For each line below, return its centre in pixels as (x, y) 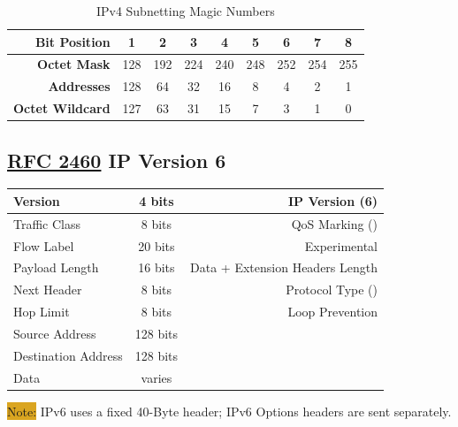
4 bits (156, 200)
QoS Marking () (335, 223)
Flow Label (44, 245)
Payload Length (56, 267)
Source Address (55, 333)
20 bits (156, 245)
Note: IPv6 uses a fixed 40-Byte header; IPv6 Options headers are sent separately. (229, 411)
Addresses (79, 86)
